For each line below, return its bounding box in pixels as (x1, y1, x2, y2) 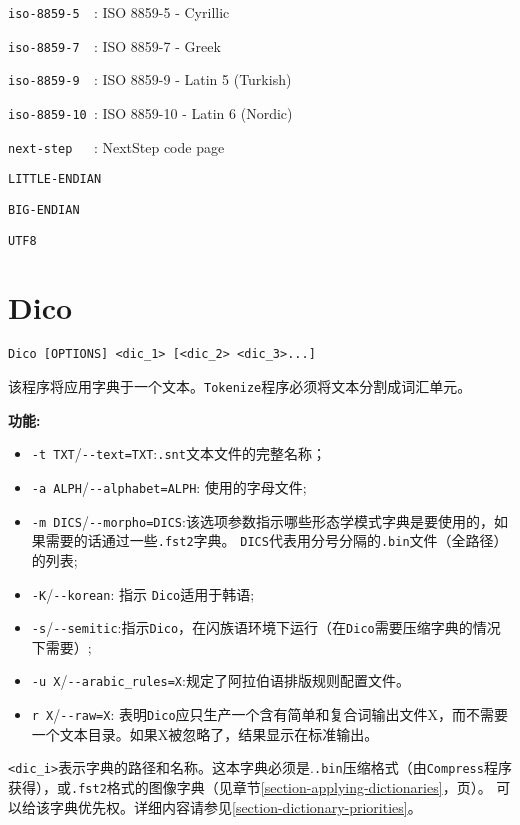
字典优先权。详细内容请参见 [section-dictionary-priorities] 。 (49, 796, 422, 817)
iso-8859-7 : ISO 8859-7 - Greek (8, 35, 221, 56)
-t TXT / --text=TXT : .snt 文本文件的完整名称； (31, 443, 326, 464)
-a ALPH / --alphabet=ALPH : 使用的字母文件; (31, 476, 307, 497)
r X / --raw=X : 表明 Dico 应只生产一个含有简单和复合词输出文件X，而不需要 (31, 704, 509, 725)
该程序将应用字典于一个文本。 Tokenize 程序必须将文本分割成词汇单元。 (8, 376, 472, 397)
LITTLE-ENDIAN (8, 172, 102, 187)
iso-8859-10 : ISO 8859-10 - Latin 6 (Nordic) (8, 102, 293, 123)
